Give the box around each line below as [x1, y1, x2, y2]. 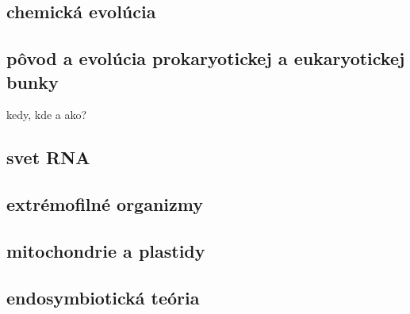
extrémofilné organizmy [6, 192, 203, 216]
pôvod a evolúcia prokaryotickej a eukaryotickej [6, 46, 405, 71]
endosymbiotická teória [6, 285, 200, 309]
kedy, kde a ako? [6, 106, 87, 123]
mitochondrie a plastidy [6, 238, 205, 262]
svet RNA [6, 145, 90, 170]
